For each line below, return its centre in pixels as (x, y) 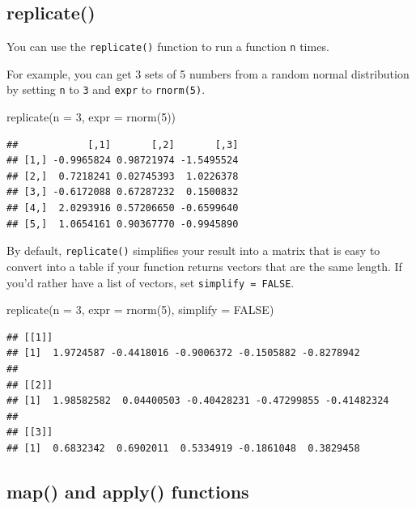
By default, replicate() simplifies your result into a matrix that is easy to (193, 250)
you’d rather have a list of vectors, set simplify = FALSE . (151, 282)
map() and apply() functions (128, 491)
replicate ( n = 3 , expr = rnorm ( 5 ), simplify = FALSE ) (140, 310)
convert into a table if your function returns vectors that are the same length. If (204, 266)
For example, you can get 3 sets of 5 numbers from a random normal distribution (208, 73)
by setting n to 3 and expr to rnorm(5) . (106, 89)
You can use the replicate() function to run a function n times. (168, 47)
